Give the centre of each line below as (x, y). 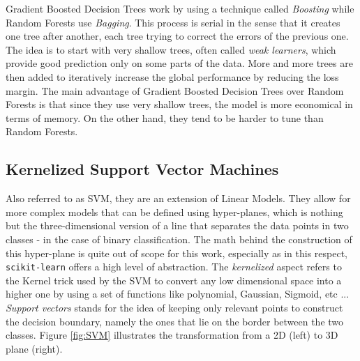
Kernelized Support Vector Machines (142, 169)
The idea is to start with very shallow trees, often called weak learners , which (171, 49)
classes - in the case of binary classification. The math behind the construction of (179, 239)
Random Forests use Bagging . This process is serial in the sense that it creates (173, 22)
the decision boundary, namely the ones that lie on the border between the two (175, 321)
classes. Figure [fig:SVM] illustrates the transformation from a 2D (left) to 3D (172, 335)
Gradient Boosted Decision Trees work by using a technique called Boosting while (180, 8)
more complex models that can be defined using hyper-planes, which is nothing (174, 212)
